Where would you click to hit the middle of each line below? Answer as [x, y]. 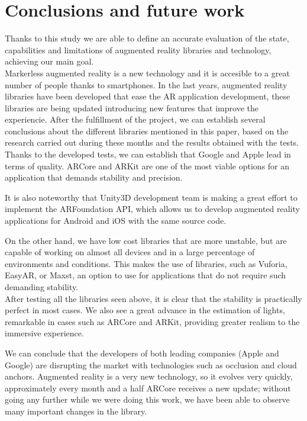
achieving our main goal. [49, 61]
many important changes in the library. [76, 411]
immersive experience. [44, 333]
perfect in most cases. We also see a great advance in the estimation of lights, [145, 310]
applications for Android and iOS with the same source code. [116, 221]
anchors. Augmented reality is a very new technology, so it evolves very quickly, [149, 376]
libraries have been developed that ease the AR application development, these [148, 96]
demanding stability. [42, 287]
